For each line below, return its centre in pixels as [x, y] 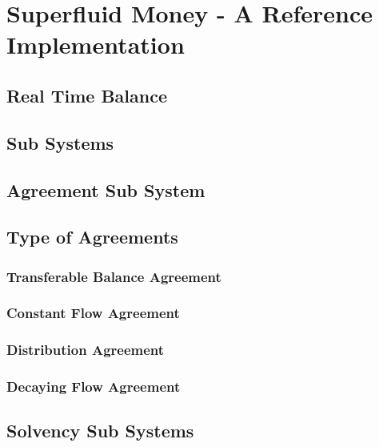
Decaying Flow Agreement [94, 387]
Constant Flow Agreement [93, 313]
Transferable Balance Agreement [114, 276]
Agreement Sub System [106, 189]
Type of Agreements [92, 237]
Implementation [96, 44]
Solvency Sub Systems [100, 431]
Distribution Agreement [86, 350]
